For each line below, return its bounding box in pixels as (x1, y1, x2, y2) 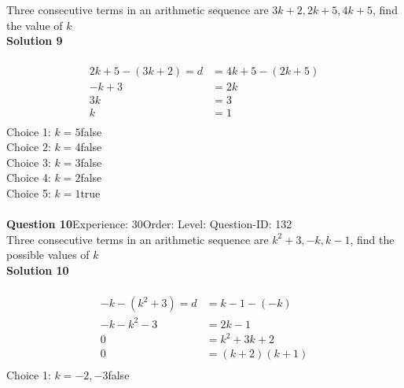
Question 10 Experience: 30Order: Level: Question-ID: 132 (6, 216, 292, 232)
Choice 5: (6, 184, 51, 201)
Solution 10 (6, 261, 69, 278)
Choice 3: (6, 153, 51, 170)
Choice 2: (6, 139, 51, 155)
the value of (6, 17, 63, 33)
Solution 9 (6, 32, 63, 49)
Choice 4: (6, 169, 51, 186)
